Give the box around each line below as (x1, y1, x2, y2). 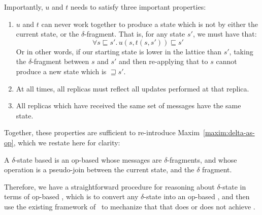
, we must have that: (192, 28, 257, 39)
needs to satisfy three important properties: (70, 2, 206, 12)
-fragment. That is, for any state (84, 28, 185, 39)
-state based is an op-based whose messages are (15, 154, 162, 165)
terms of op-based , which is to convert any (4, 191, 139, 202)
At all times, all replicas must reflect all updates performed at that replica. (16, 83, 249, 94)
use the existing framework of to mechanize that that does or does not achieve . (4, 201, 255, 211)
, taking (229, 46, 253, 56)
